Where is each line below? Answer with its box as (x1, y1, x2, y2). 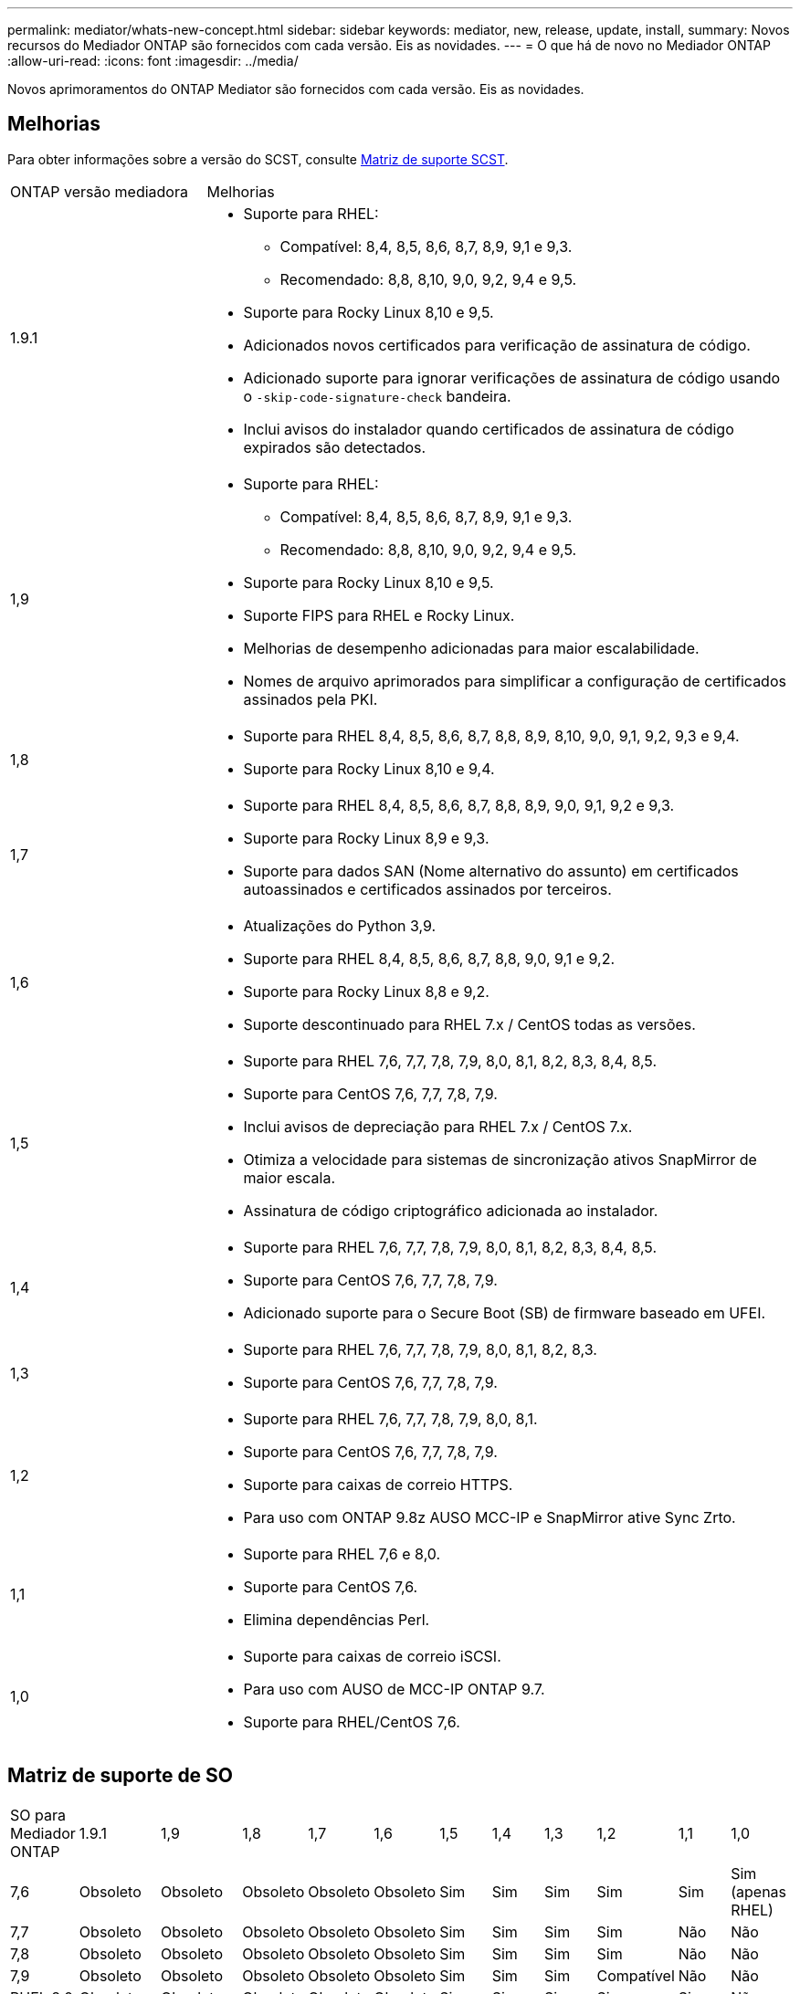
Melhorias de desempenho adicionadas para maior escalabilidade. (243, 638, 700, 657)
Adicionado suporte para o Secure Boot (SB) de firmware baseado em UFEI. (243, 1303, 766, 1322)
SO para (10, 1805, 66, 1824)
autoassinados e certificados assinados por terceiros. (243, 879, 612, 898)
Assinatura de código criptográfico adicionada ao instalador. (243, 1201, 658, 1220)
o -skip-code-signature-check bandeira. (243, 386, 511, 405)
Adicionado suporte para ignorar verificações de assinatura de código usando (243, 368, 781, 387)
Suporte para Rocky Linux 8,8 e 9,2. (243, 981, 489, 1001)
